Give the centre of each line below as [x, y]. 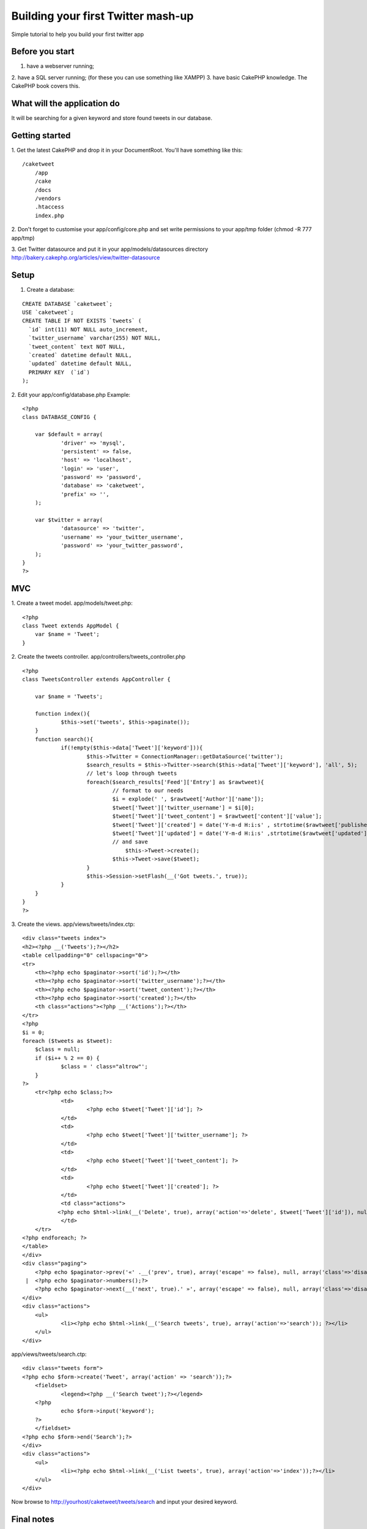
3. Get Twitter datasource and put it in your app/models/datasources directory [110, 249]
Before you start [43, 52]
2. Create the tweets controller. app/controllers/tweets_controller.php [98, 657]
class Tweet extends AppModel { [71, 626]
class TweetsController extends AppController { [96, 679]
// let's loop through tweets [132, 773]
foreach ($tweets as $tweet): [68, 1041]
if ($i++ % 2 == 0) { [67, 1058]
